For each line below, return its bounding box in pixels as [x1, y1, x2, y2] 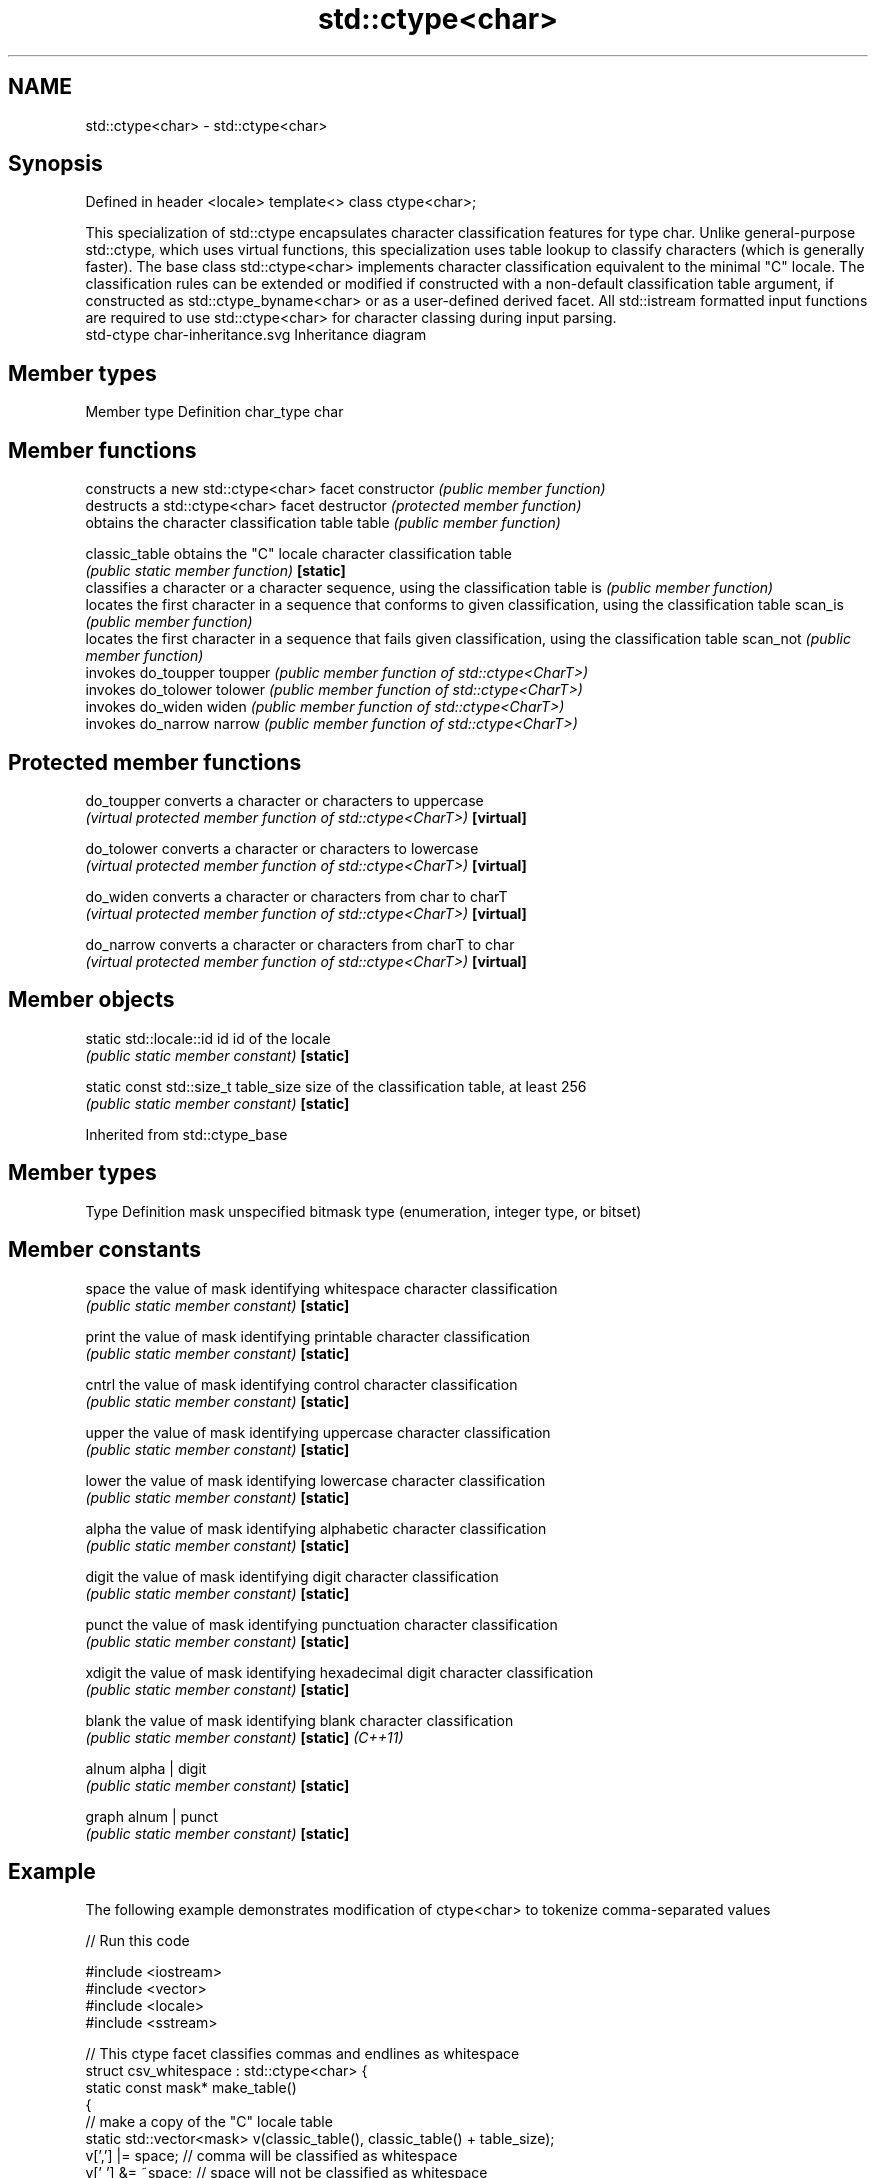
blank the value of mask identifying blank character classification [85, 1711, 514, 1729]
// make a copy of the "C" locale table [85, 2113, 333, 2131]
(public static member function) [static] [85, 562, 346, 580]
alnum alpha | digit [85, 1759, 207, 1777]
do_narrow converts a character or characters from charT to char [85, 935, 515, 953]
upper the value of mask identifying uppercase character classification [85, 1423, 551, 1441]
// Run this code [85, 1932, 190, 1950]
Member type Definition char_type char [85, 403, 344, 421]
